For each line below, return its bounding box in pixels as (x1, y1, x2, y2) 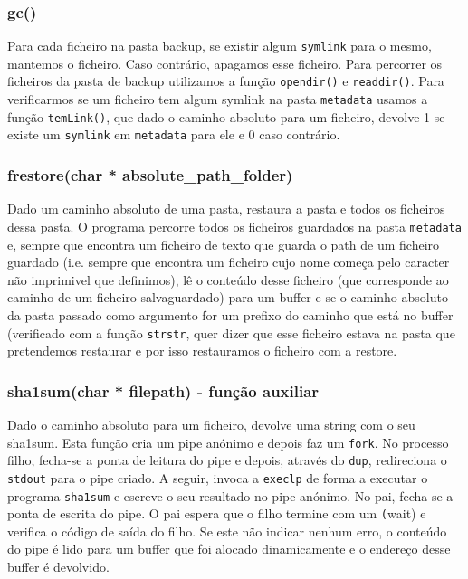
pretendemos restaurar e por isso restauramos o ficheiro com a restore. (7, 341, 397, 360)
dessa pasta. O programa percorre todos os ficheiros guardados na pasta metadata (7, 216, 462, 235)
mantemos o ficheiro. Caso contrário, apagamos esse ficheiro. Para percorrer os (7, 53, 443, 72)
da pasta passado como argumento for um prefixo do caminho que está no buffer (7, 305, 454, 324)
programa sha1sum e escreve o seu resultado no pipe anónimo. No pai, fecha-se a (7, 486, 454, 505)
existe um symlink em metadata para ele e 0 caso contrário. (7, 125, 340, 144)
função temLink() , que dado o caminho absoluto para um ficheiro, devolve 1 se (7, 107, 445, 126)
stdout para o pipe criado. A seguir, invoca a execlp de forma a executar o (7, 468, 428, 487)
